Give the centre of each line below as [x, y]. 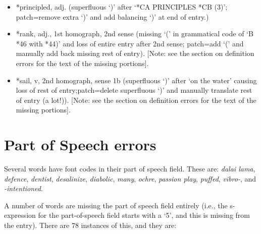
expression [20, 215]
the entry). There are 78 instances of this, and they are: [90, 225]
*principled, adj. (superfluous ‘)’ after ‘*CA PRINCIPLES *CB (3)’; [122, 7]
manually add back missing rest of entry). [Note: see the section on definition [135, 53]
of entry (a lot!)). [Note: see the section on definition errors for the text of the [136, 100]
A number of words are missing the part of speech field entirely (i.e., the [116, 205]
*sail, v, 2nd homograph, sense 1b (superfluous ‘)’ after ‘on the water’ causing [136, 80]
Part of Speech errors [80, 144]
